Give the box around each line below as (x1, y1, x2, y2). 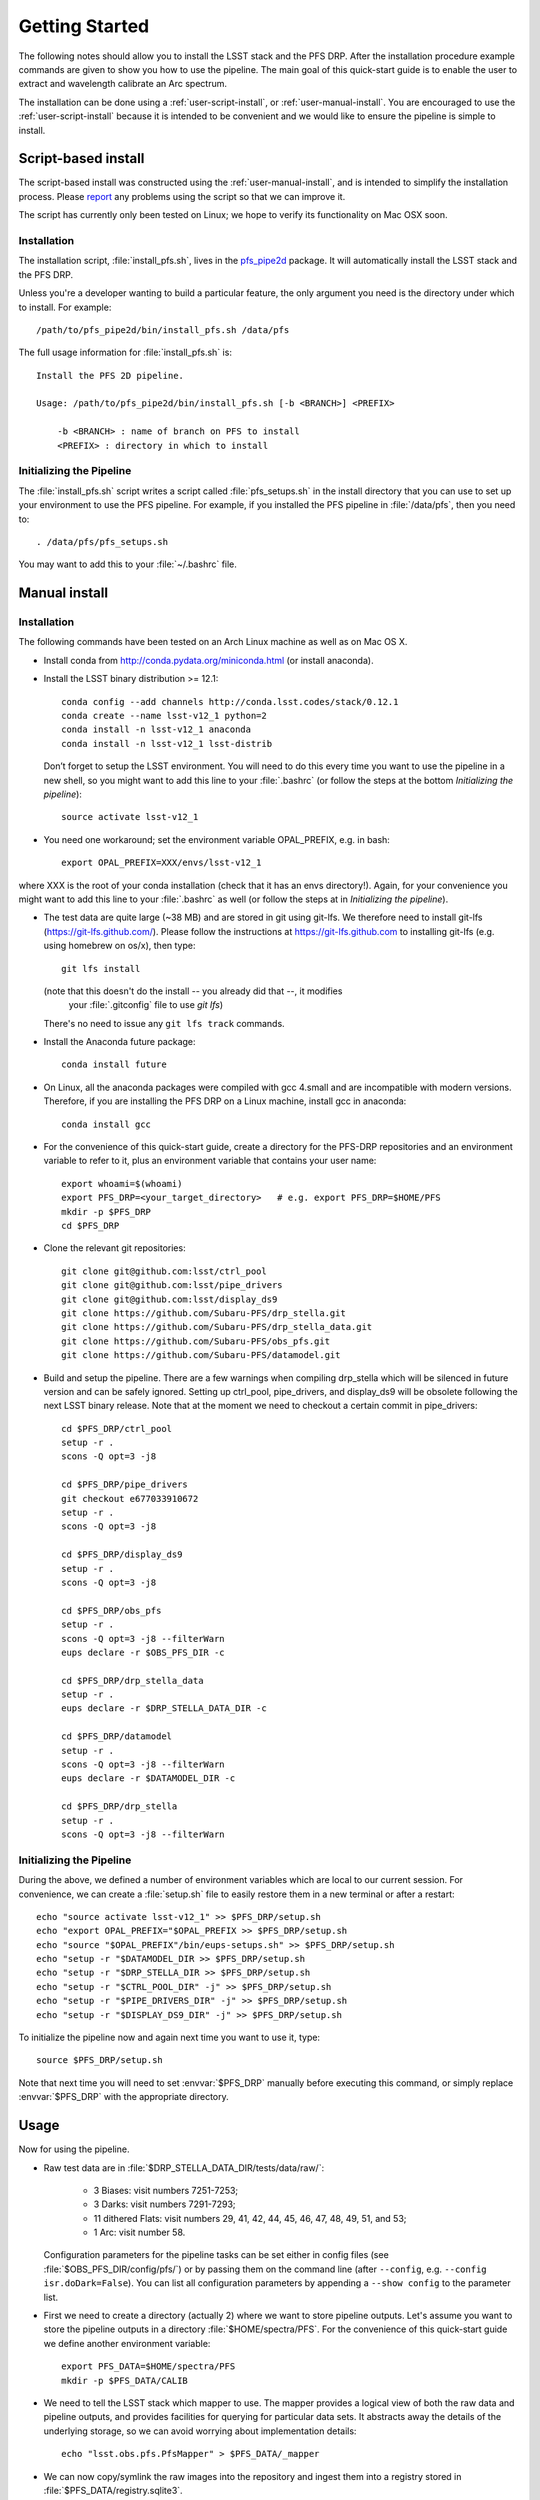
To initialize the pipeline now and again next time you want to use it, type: (18, 2031, 320, 2044)
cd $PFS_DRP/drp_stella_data (61, 1675, 204, 1686)
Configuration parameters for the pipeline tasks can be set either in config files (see (43, 2249, 389, 2261)
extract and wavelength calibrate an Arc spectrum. (18, 78, 227, 90)
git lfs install (61, 963, 141, 974)
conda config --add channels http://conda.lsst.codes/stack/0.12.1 (61, 696, 399, 707)
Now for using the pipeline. (18, 2143, 130, 2155)
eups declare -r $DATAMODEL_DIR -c (61, 1773, 236, 1784)
